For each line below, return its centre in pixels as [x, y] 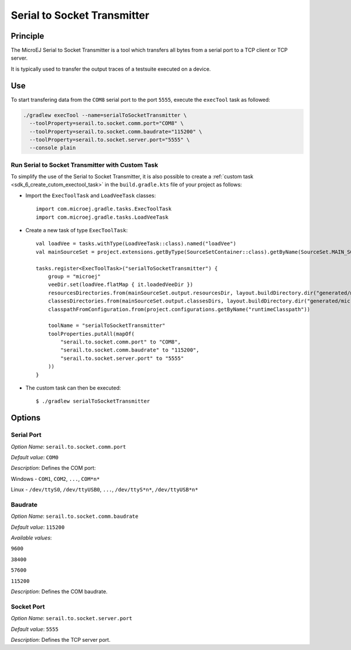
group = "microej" [74, 276]
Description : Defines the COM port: [53, 468]
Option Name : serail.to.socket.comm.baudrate [75, 516]
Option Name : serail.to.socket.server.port [72, 618]
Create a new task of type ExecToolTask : [77, 230]
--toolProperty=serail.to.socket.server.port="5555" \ [110, 140]
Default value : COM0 [35, 457]
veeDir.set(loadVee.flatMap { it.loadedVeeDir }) [120, 285]
